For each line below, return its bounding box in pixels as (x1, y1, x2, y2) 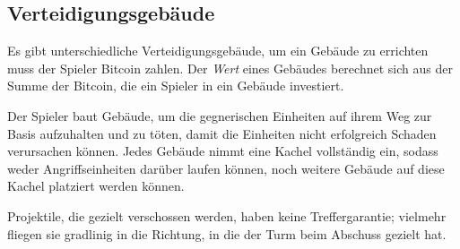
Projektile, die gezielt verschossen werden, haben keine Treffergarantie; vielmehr (7, 206, 447, 225)
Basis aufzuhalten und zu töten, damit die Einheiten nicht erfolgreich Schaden (7, 124, 437, 142)
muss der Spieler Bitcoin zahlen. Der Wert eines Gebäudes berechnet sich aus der (7, 58, 453, 77)
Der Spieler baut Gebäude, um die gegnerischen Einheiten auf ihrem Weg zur (7, 106, 432, 124)
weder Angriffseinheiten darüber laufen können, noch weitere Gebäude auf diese (7, 159, 445, 177)
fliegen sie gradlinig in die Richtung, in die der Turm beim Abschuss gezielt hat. (7, 224, 447, 243)
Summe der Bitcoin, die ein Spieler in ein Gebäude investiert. (7, 76, 344, 95)
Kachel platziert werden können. (7, 176, 185, 195)
